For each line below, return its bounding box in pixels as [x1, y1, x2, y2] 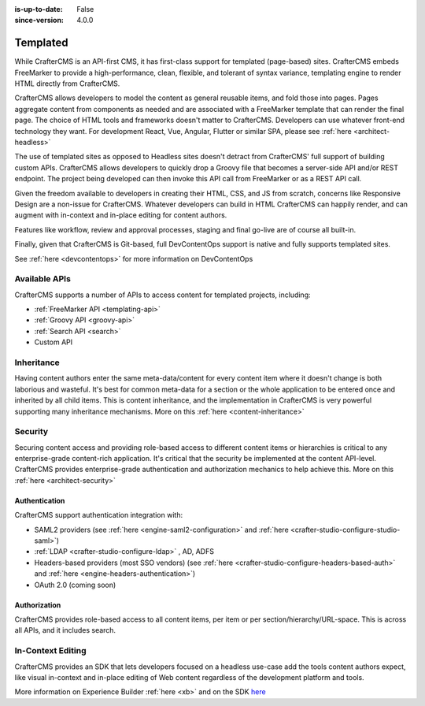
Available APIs [14, 273, 71, 284]
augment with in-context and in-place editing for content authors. [14, 210, 227, 220]
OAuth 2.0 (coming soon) [34, 580, 116, 589]
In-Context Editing [14, 645, 87, 656]
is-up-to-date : [14, 5, 63, 13]
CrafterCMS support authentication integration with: [14, 511, 183, 520]
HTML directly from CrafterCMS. [14, 79, 120, 88]
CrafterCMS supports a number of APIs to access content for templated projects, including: [14, 290, 311, 299]
